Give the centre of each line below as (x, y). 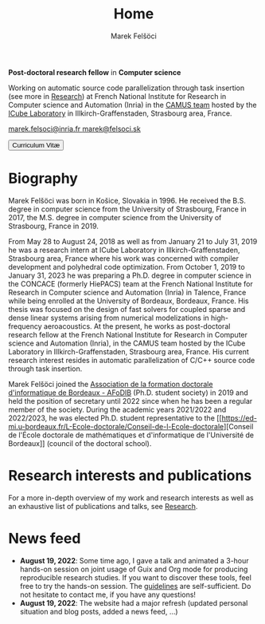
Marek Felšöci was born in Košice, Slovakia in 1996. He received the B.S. (127, 200)
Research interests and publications (130, 476)
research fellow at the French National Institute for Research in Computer (128, 334)
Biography (43, 178)
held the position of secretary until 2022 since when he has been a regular (131, 401)
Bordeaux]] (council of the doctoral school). (80, 443)
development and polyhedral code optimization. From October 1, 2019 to (127, 267)
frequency (25, 326)
